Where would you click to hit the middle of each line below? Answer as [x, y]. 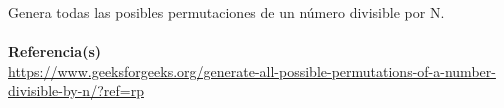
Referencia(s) [55, 51]
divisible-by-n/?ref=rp [76, 90]
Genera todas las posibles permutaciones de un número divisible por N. [226, 12]
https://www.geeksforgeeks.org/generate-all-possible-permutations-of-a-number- [252, 70]
